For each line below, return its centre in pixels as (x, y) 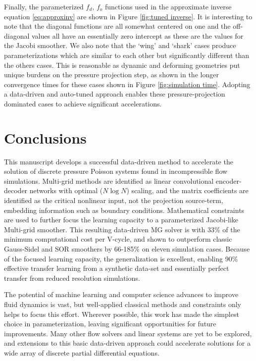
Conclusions (45, 137)
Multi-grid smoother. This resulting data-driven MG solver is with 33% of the (122, 229)
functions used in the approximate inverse (168, 6)
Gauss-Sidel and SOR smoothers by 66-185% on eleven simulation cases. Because (127, 249)
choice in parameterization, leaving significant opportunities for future (110, 324)
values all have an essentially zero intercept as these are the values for (138, 35)
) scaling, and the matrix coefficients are (187, 190)
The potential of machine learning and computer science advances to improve (121, 294)
